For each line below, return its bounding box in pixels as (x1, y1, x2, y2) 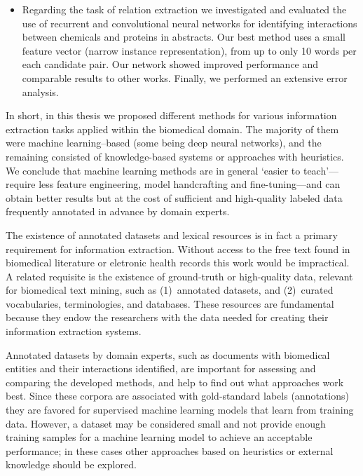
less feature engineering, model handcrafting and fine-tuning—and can (39, 177, 341, 191)
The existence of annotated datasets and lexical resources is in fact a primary (6, 227, 338, 242)
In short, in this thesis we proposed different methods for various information (6, 108, 337, 123)
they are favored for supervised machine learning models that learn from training (6, 402, 354, 417)
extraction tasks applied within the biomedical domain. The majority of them (6, 121, 339, 136)
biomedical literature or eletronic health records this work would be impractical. (6, 255, 350, 270)
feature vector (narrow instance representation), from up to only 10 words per (22, 43, 357, 57)
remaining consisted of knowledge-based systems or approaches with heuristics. (6, 149, 344, 163)
